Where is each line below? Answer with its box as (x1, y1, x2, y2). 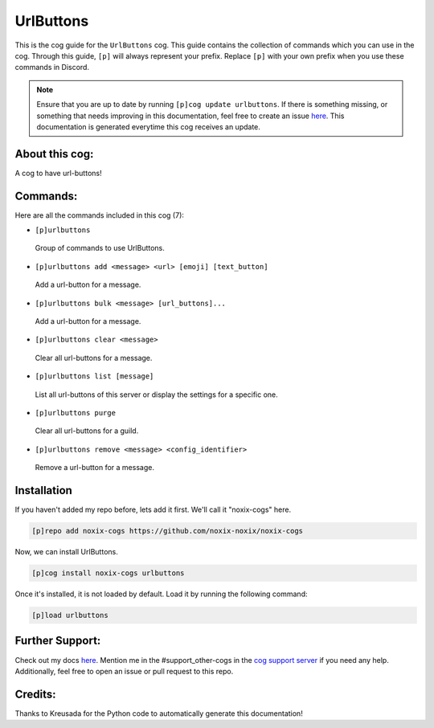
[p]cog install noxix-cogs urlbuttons (31, 569, 185, 578)
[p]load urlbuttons (31, 611, 108, 620)
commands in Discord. (14, 63, 90, 72)
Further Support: (14, 634, 101, 648)
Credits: (14, 687, 56, 701)
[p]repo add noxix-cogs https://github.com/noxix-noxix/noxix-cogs (31, 526, 304, 536)
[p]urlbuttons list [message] (35, 372, 154, 381)
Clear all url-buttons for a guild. (35, 426, 139, 436)
